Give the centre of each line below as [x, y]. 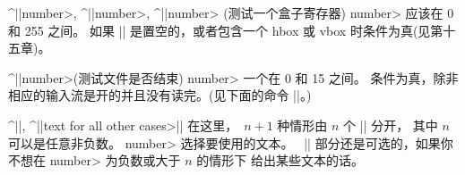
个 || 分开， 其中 [391, 125]
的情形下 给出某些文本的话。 [280, 160]
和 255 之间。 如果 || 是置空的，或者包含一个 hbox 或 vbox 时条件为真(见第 [226, 30]
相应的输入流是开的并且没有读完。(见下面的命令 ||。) [160, 95]
